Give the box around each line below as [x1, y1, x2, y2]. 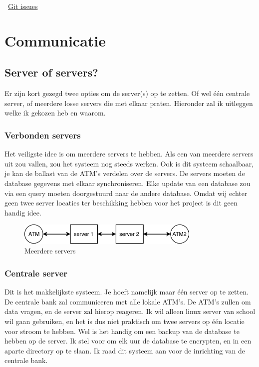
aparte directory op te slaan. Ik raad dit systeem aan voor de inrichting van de [4, 345, 245, 355]
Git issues [8, 1, 38, 11]
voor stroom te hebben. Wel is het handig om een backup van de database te [4, 325, 240, 336]
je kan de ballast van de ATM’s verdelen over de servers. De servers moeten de [4, 168, 245, 178]
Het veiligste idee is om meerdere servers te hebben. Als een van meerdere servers [4, 148, 254, 159]
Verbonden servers [4, 128, 81, 141]
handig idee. [4, 207, 41, 217]
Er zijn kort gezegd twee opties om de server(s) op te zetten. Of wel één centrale [4, 88, 250, 98]
